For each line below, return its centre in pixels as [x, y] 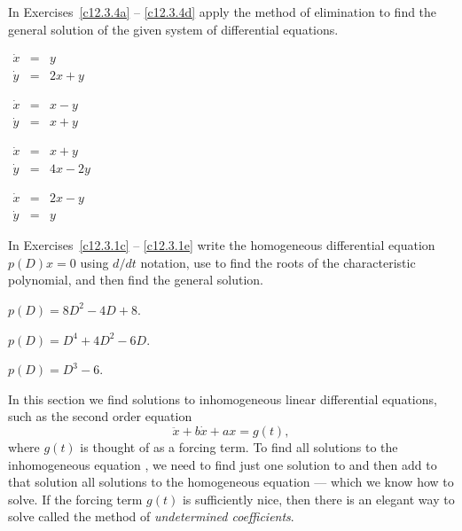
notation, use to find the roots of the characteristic [278, 262]
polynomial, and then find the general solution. [136, 280]
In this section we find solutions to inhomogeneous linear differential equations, [223, 398]
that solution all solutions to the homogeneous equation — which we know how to [231, 482]
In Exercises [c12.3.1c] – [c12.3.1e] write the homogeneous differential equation [222, 245]
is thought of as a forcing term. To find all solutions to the [239, 446]
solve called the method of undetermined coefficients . [151, 516]
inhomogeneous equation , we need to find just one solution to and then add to [223, 464]
